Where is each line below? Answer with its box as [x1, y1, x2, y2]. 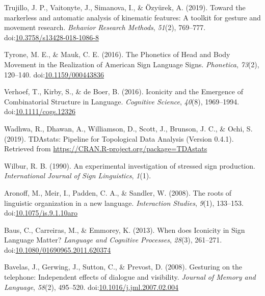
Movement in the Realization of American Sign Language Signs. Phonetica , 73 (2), [4, 59, 259, 69]
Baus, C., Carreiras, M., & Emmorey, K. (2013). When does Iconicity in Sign [4, 224, 245, 235]
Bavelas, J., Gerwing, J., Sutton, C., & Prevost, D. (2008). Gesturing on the [4, 261, 243, 272]
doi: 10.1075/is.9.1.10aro [4, 207, 78, 218]
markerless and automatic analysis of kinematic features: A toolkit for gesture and [4, 12, 261, 22]
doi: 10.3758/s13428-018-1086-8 [4, 32, 99, 42]
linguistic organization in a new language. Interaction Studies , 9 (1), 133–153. [4, 197, 244, 208]
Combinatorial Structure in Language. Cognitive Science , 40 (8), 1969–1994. [4, 96, 240, 106]
